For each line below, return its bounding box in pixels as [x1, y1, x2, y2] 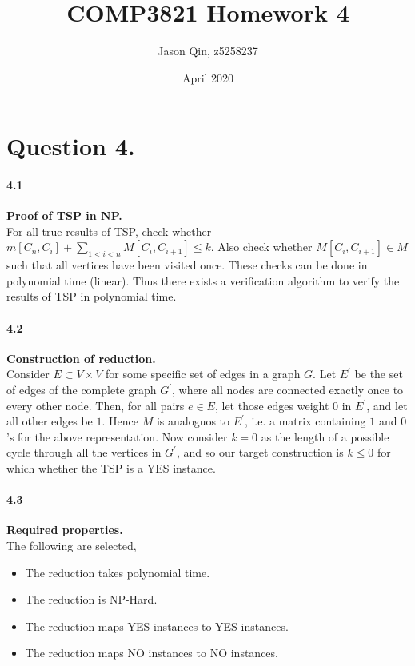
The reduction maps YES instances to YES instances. [25, 617, 289, 634]
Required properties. [6, 521, 123, 538]
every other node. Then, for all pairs [6, 397, 185, 413]
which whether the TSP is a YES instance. [6, 460, 216, 477]
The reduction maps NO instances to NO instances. [25, 644, 278, 661]
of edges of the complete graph [6, 381, 157, 398]
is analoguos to [156, 413, 230, 429]
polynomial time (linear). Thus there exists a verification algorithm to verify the [6, 272, 400, 289]
